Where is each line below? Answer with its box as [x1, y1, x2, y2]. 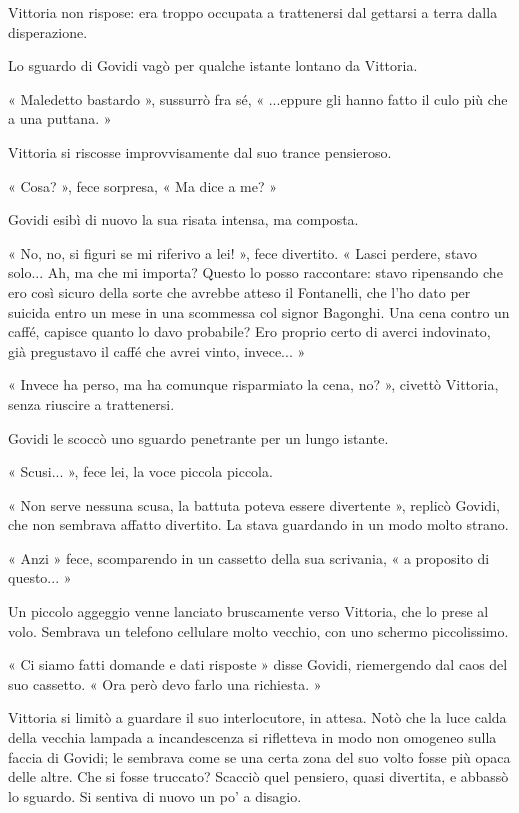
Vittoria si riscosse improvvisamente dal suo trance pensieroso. [8, 141, 392, 162]
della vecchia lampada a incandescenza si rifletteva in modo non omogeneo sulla [8, 727, 497, 748]
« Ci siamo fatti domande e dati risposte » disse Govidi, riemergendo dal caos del [8, 654, 508, 675]
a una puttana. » [8, 108, 112, 129]
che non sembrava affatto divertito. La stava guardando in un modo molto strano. [8, 514, 509, 535]
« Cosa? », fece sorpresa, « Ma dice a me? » [8, 175, 277, 196]
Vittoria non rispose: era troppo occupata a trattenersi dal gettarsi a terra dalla [8, 2, 498, 22]
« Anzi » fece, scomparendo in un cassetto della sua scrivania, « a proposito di [8, 547, 490, 568]
